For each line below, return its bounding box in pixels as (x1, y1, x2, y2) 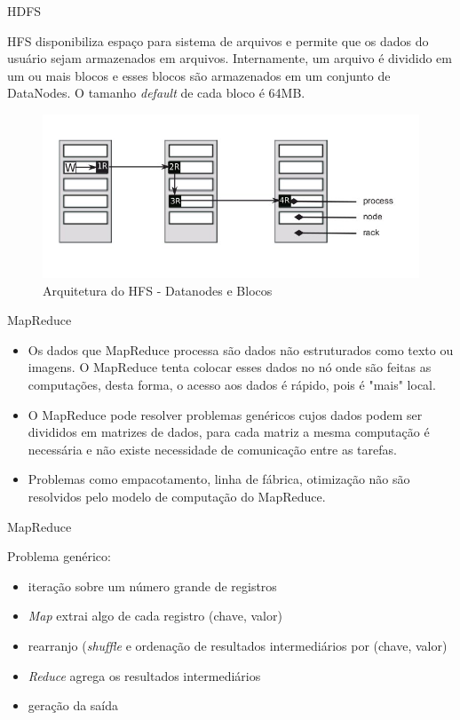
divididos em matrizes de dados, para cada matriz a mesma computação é (28, 423, 430, 441)
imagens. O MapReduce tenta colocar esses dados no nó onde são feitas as (28, 358, 432, 376)
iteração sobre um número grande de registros (28, 576, 277, 595)
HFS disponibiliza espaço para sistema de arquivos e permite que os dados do (7, 31, 429, 50)
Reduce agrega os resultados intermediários (28, 666, 261, 684)
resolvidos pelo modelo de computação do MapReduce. (28, 487, 326, 505)
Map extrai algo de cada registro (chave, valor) (28, 606, 282, 625)
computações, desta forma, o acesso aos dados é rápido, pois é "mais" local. (28, 376, 436, 394)
